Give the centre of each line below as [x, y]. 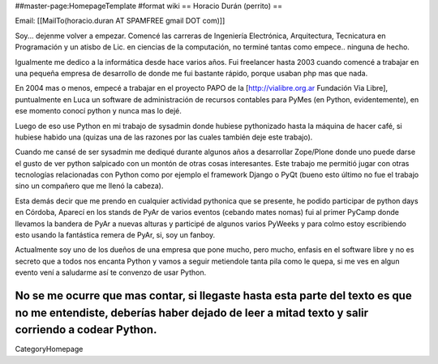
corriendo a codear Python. [86, 330]
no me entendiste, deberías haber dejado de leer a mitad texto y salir [192, 313]
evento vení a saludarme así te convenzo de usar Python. [111, 272]
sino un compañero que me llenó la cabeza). [89, 186]
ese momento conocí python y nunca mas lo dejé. [99, 111]
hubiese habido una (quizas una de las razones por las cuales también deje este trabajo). [164, 137]
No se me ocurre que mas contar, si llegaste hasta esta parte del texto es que [214, 296]
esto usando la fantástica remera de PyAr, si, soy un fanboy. [115, 235]
